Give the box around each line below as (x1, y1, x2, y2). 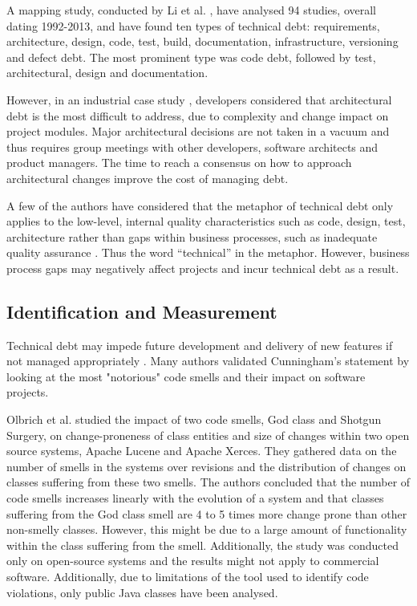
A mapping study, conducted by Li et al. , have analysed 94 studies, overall (6, 2, 377, 18)
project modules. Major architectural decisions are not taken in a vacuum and (6, 123, 390, 140)
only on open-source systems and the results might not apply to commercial (6, 552, 379, 569)
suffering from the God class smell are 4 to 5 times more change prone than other (6, 505, 407, 522)
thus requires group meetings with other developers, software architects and (6, 138, 379, 155)
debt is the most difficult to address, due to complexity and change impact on (6, 107, 389, 124)
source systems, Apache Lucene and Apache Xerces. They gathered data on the (6, 442, 397, 459)
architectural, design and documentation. (6, 64, 208, 81)
